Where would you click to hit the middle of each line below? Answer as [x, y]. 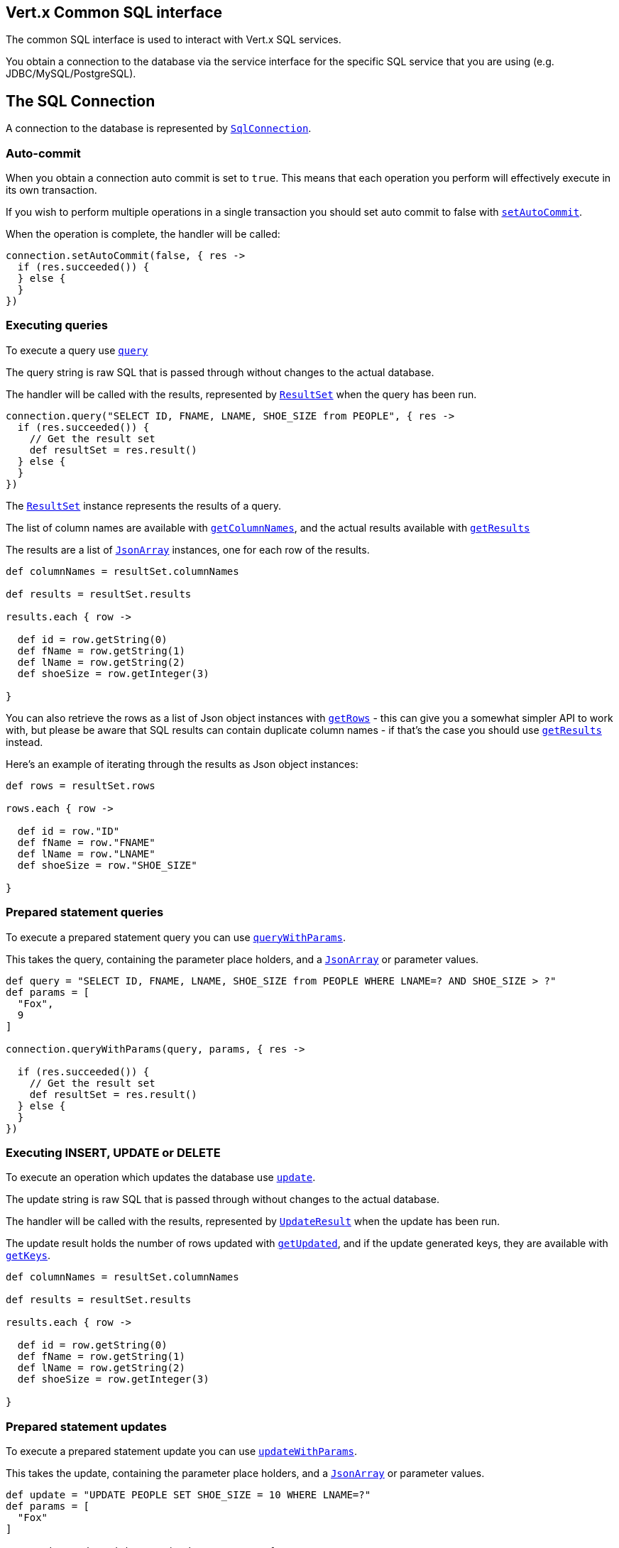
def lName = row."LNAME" [86, 853]
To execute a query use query [77, 350]
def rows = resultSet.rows [81, 785]
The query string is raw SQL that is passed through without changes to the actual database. [220, 372]
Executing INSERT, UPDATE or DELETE [113, 1152]
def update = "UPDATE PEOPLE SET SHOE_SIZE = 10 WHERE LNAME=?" [188, 1495]
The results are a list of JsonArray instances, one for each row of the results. [188, 549]
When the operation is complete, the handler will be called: [143, 234]
